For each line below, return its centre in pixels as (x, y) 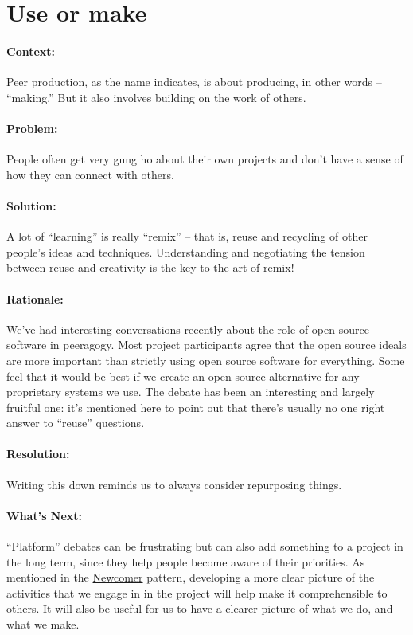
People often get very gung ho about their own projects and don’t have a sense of (205, 159)
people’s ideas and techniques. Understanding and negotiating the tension (186, 251)
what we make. (43, 624)
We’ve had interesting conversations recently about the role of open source (188, 329)
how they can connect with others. (90, 174)
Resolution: (38, 454)
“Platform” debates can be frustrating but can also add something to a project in (205, 546)
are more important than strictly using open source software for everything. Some (206, 360)
